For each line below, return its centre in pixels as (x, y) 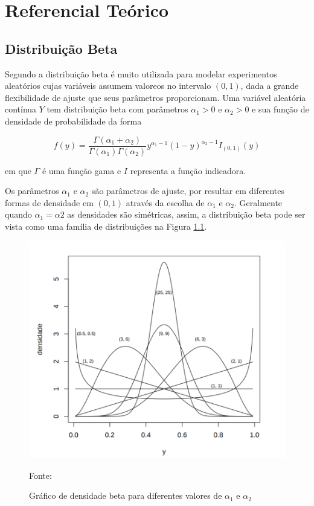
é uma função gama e (82, 170)
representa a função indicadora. (188, 170)
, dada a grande (270, 86)
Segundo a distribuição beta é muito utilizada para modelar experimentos (141, 73)
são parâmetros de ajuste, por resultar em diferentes (188, 191)
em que (18, 170)
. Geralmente (258, 202)
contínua (21, 109)
